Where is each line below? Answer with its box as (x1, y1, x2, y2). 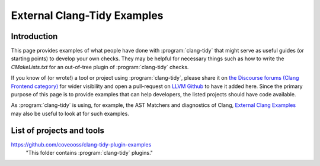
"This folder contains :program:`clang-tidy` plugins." (25, 149, 153, 157)
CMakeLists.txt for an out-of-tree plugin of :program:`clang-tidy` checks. (11, 63, 189, 70)
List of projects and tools (11, 125, 105, 135)
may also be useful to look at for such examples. (11, 110, 130, 117)
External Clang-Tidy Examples (11, 9, 164, 22)
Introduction (11, 31, 58, 41)
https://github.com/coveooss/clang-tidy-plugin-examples (11, 141, 152, 148)
